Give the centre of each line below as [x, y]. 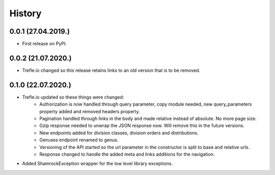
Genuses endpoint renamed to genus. [79, 140]
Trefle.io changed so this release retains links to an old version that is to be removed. [111, 70]
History [25, 13]
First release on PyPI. [45, 44]
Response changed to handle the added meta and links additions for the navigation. [127, 154]
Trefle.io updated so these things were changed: [73, 97]
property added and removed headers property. [90, 111]
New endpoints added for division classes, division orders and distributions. [119, 133]
